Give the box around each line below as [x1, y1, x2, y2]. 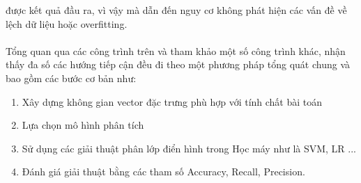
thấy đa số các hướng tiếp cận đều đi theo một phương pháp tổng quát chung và [6, 57, 350, 72]
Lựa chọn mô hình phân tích [22, 118, 144, 132]
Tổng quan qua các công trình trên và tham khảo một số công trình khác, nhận [6, 43, 346, 58]
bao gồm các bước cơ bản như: [6, 70, 137, 85]
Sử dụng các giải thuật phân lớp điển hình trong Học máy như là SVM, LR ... [22, 141, 357, 155]
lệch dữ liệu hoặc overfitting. [6, 16, 128, 31]
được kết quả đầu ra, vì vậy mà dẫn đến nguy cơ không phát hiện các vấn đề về [6, 3, 347, 17]
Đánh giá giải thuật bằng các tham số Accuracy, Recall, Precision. [22, 164, 305, 179]
